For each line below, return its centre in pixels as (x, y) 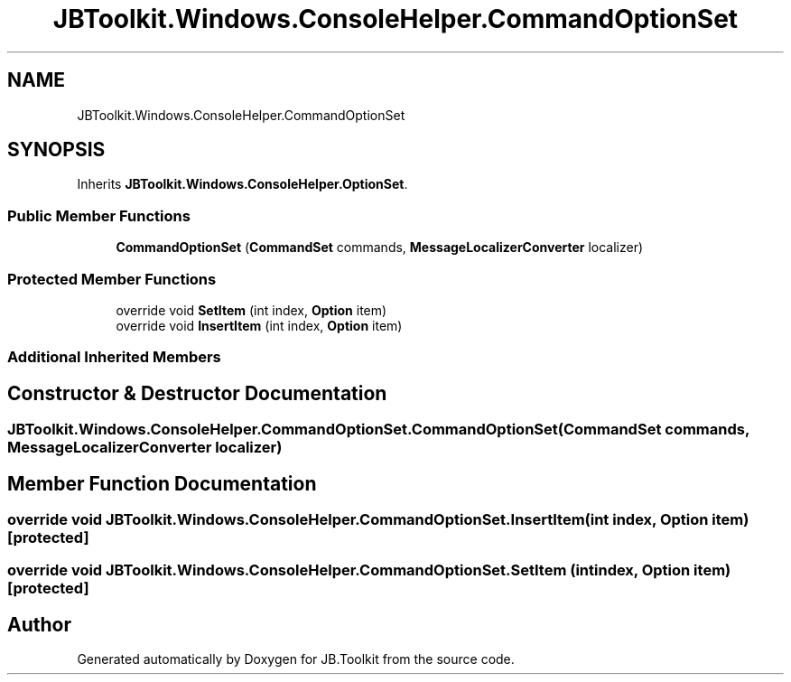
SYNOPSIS (56, 150)
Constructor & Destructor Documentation (197, 393)
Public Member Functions (99, 215)
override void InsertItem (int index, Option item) (259, 325)
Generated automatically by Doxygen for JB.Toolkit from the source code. (296, 659)
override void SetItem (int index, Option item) (251, 310)
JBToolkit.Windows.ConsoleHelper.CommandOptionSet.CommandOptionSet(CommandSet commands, (378, 430)
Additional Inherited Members (114, 357)
